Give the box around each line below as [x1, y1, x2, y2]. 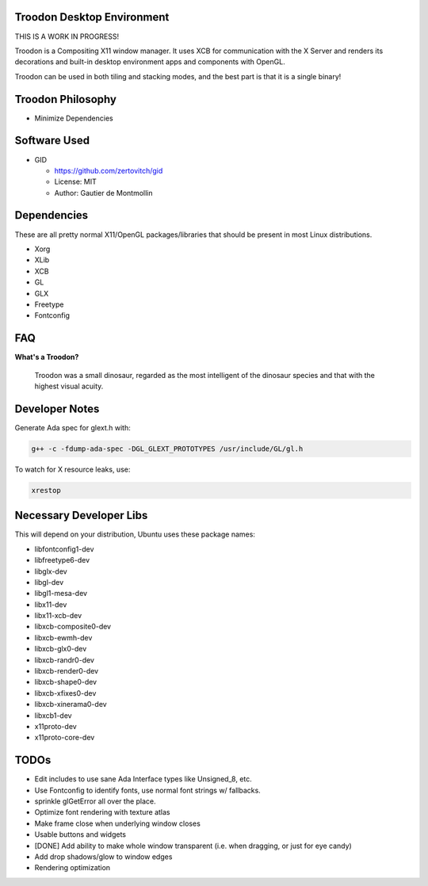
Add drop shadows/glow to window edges [34, 852, 173, 861]
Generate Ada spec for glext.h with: [14, 422, 131, 432]
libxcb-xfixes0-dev [34, 688, 97, 697]
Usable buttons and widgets [34, 830, 127, 839]
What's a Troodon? [14, 353, 79, 362]
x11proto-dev [34, 722, 77, 731]
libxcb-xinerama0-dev [34, 700, 107, 709]
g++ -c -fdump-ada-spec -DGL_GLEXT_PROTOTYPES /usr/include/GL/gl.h [31, 444, 304, 453]
